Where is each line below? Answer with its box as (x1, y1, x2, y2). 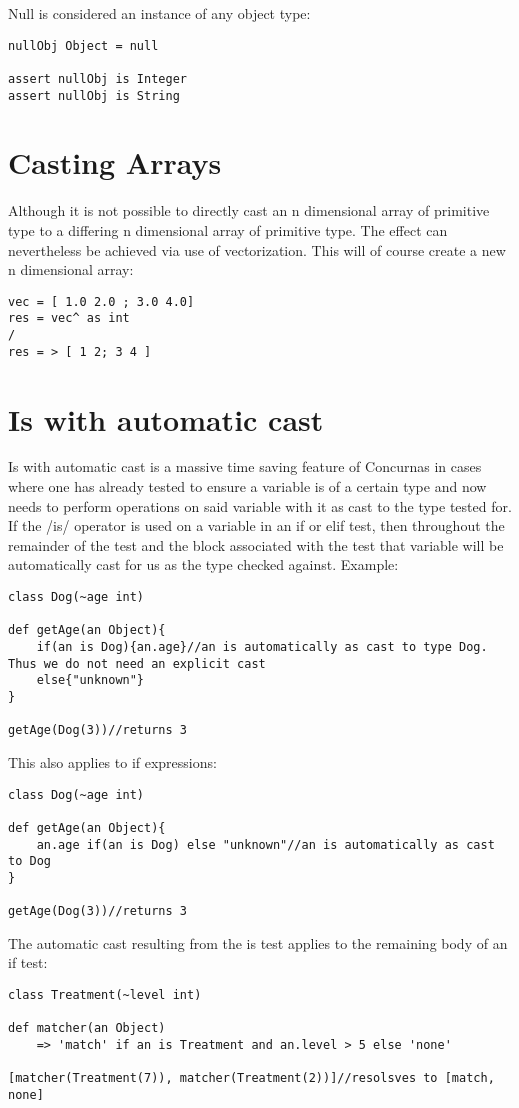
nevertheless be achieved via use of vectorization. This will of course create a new (8, 239, 506, 260)
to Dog (8, 854, 51, 869)
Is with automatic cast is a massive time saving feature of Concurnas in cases (8, 456, 482, 477)
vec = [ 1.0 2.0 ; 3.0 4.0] (8, 294, 195, 309)
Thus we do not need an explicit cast (8, 656, 266, 671)
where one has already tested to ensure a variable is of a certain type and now (8, 476, 487, 497)
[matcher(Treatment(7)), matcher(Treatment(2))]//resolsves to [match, (8, 1071, 495, 1086)
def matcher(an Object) (8, 1021, 166, 1036)
